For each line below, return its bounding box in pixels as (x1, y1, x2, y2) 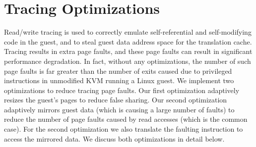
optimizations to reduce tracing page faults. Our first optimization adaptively (4, 85, 240, 95)
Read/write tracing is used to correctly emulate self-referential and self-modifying (4, 27, 252, 37)
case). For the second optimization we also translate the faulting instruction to (4, 124, 243, 134)
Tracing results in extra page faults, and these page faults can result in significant (4, 46, 253, 56)
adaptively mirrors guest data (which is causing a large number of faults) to (4, 104, 235, 114)
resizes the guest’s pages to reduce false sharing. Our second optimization (4, 95, 227, 105)
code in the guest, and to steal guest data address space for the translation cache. (4, 36, 252, 47)
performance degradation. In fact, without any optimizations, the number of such (4, 55, 251, 66)
